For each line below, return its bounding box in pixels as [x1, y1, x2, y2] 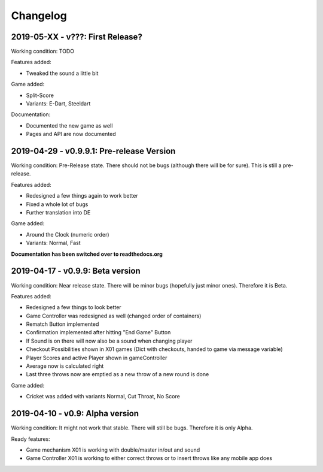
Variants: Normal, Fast [26, 240, 81, 247]
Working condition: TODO [11, 48, 75, 55]
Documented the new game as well [26, 122, 113, 129]
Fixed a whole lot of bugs [26, 201, 89, 208]
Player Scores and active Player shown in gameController [26, 354, 167, 361]
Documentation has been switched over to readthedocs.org [11, 250, 163, 258]
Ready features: [11, 435, 50, 443]
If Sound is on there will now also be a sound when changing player [26, 337, 193, 344]
